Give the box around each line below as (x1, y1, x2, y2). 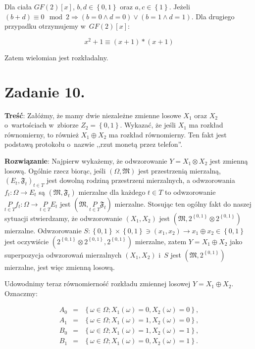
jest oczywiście (4, 236, 49, 246)
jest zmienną (209, 155, 248, 166)
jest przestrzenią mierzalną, (138, 165, 221, 175)
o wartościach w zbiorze (4, 120, 79, 130)
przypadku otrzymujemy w (4, 21, 86, 31)
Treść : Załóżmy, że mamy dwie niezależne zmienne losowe (4, 110, 181, 120)
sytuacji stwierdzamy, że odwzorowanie (4, 213, 122, 223)
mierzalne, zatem (135, 236, 187, 246)
